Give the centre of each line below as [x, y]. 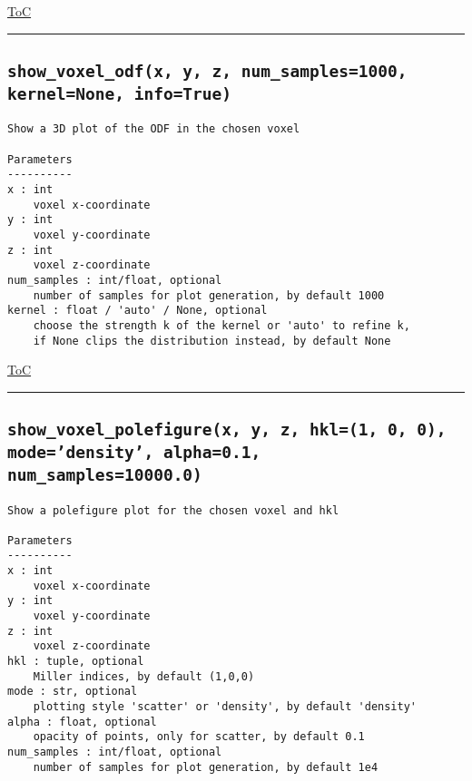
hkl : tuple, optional [76, 662]
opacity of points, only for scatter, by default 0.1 [199, 737]
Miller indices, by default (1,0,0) [144, 676]
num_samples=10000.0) [105, 475]
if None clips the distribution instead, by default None [212, 341]
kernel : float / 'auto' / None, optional [138, 311]
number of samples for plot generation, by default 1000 [209, 295]
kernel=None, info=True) [120, 93]
